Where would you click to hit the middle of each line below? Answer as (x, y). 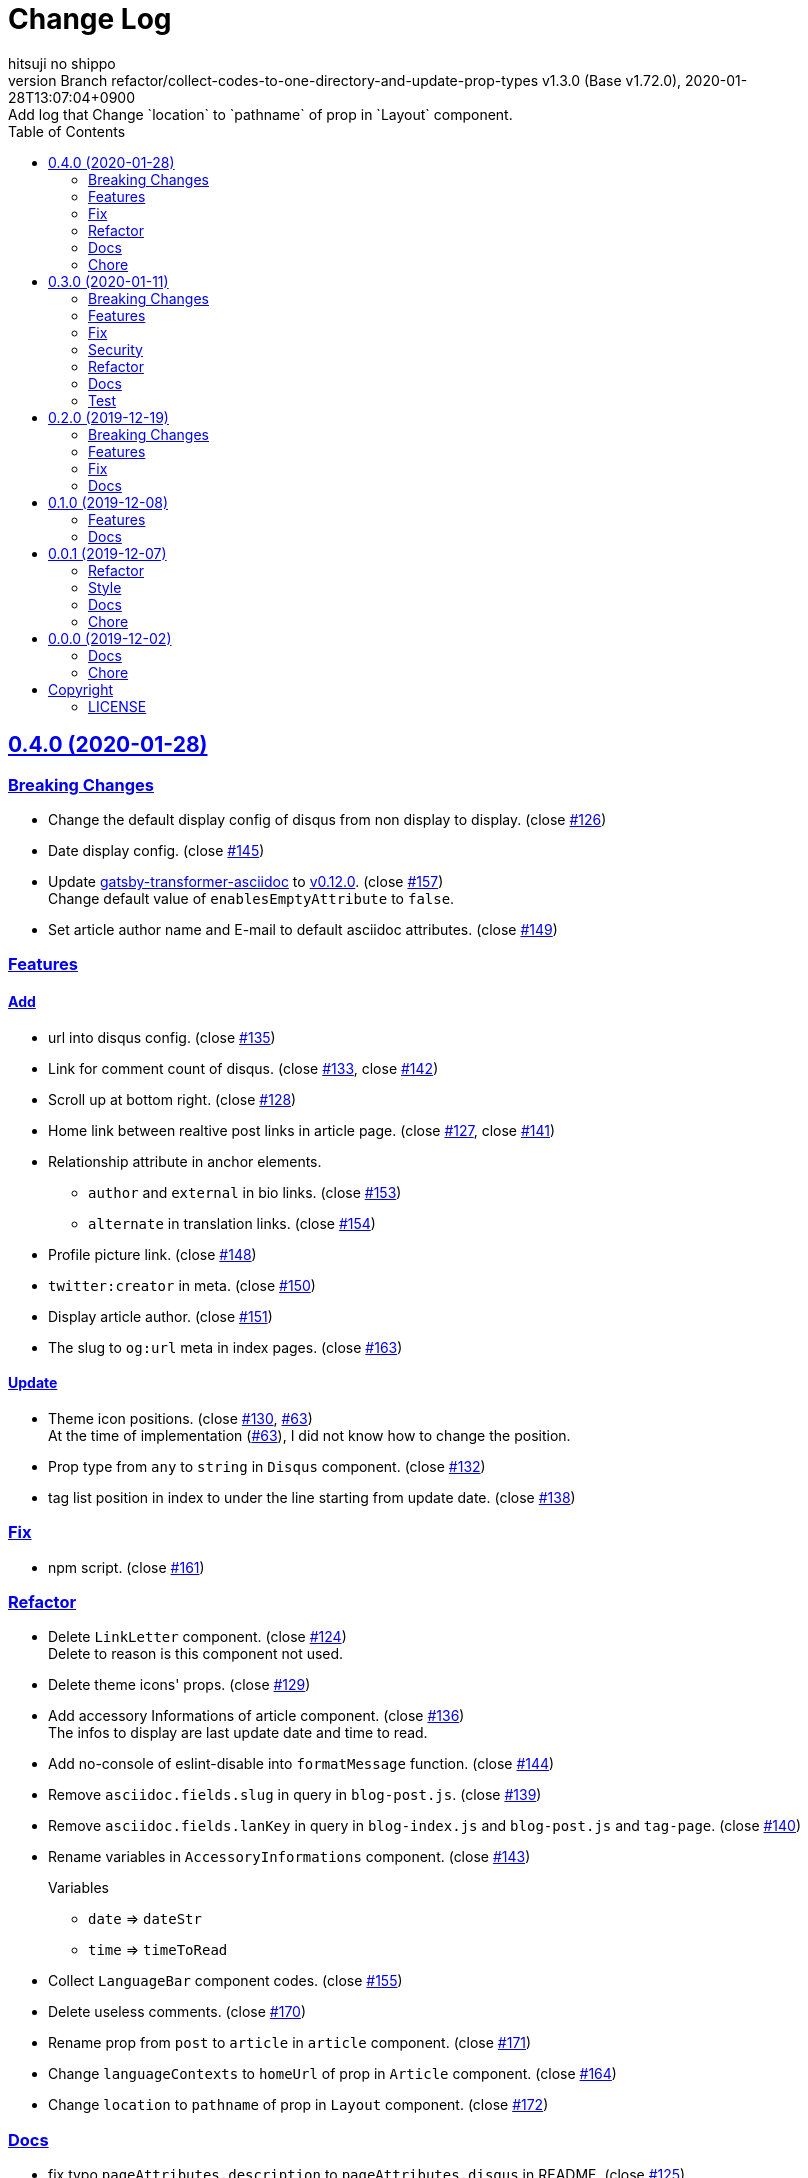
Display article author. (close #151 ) (160, 1316)
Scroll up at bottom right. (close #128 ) (172, 1099)
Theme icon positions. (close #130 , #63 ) (180, 1418)
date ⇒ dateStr (145, 1919)
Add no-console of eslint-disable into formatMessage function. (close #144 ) (301, 1764)
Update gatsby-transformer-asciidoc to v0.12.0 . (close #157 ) (246, 881)
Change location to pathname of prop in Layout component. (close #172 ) (298, 2105)
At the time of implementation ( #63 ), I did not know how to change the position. (309, 1435)
